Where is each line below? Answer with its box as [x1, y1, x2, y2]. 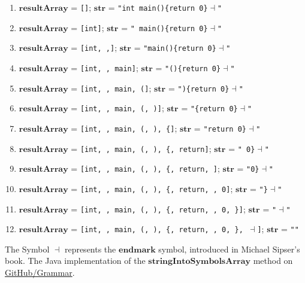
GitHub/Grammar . [5, 266, 75, 279]
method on [253, 254, 293, 267]
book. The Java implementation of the [5, 254, 146, 267]
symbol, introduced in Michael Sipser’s [158, 242, 300, 255]
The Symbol [5, 242, 50, 255]
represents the [64, 242, 116, 255]
